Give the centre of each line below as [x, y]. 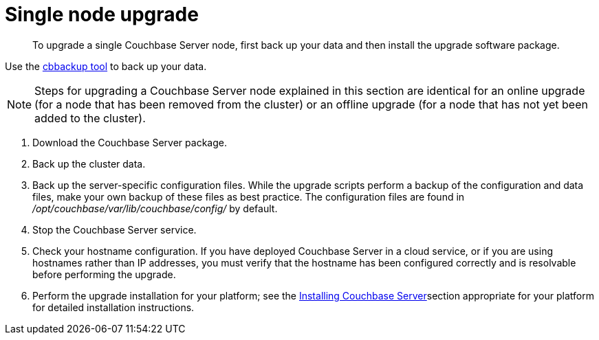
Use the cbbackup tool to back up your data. [106, 66]
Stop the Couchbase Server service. [115, 229]
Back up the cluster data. [89, 163]
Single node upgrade [102, 14]
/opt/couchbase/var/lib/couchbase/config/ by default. [155, 208]
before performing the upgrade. [104, 274]
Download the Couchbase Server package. [130, 142]
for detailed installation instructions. [113, 307]
